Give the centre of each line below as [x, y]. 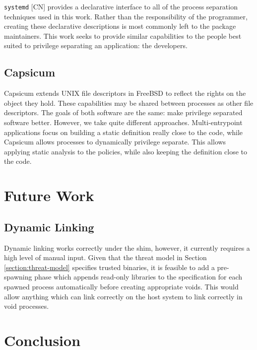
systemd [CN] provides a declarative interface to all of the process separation [121, 6]
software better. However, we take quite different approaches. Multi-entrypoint [123, 122]
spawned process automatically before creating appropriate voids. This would [121, 286]
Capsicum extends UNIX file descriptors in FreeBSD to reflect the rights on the [125, 93]
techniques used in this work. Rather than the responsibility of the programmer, [126, 16]
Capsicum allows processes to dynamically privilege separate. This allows [115, 142]
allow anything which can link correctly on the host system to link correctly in [123, 296]
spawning [18, 277]
